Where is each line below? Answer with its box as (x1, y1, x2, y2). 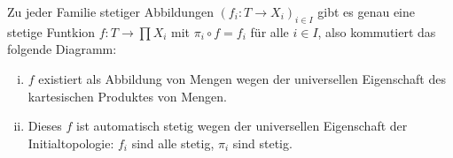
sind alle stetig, (131, 133, 215, 152)
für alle (250, 22, 289, 41)
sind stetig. (232, 133, 293, 152)
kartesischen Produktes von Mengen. (27, 87, 227, 105)
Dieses (27, 117, 62, 135)
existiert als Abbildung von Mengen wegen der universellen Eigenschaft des (38, 69, 446, 87)
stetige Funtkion (7, 22, 96, 41)
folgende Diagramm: (7, 40, 117, 58)
